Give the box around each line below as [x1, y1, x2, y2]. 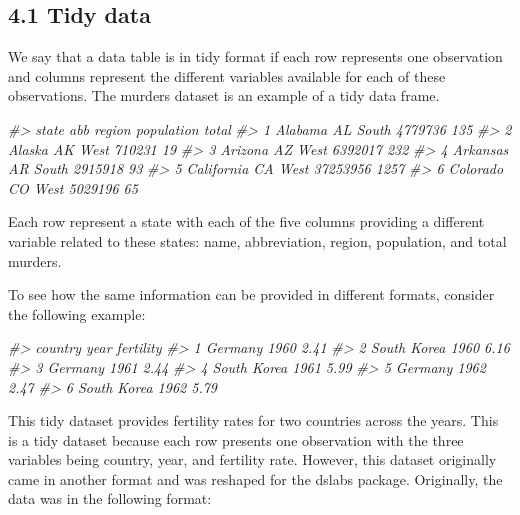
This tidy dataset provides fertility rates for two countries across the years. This [8, 410, 499, 431]
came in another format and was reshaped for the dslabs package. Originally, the [8, 468, 503, 489]
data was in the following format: [8, 488, 212, 509]
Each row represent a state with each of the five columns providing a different [8, 211, 485, 232]
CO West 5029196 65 [8, 177, 138, 198]
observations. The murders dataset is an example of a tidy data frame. [8, 85, 440, 106]
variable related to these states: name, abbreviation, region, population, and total [8, 230, 507, 251]
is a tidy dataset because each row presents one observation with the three [8, 429, 464, 450]
